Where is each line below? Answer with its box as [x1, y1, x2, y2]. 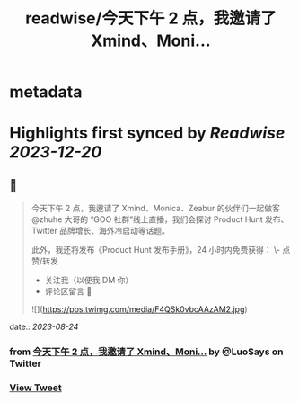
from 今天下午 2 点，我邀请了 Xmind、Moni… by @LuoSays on [9, 345, 284, 358]
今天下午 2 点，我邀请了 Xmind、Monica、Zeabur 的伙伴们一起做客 [31, 203, 280, 214]
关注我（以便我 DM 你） [44, 275, 134, 286]
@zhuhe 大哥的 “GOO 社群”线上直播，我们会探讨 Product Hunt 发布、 [31, 214, 289, 225]
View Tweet [9, 381, 63, 394]
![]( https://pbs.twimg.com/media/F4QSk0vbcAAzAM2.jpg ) [31, 304, 249, 315]
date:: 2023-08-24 [9, 321, 79, 333]
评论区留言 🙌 [44, 286, 92, 297]
